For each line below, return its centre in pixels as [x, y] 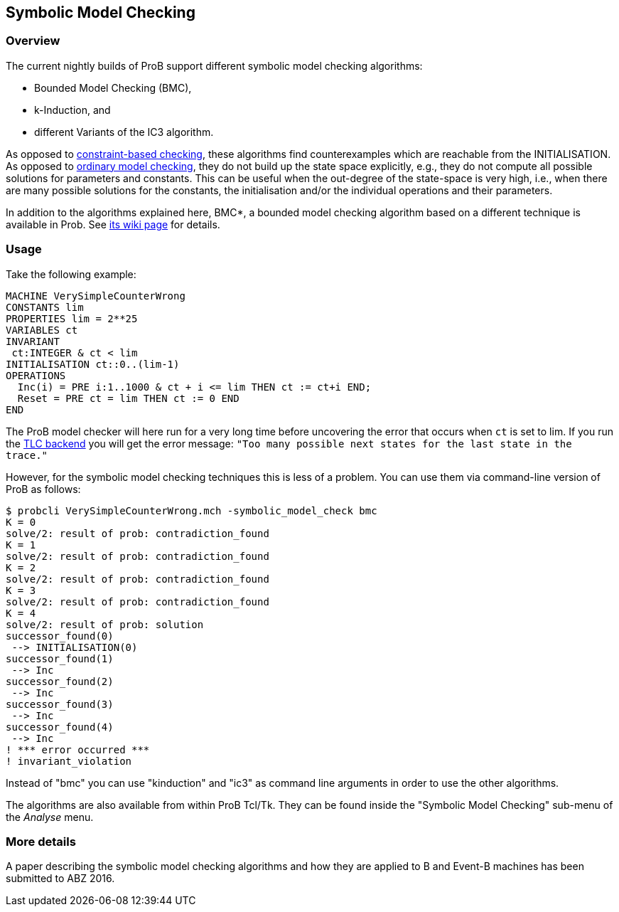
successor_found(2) [60, 681]
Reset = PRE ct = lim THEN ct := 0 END [128, 398]
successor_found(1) [60, 658]
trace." [27, 455]
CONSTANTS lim [45, 307]
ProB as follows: [43, 489]
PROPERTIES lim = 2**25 [72, 318]
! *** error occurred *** [78, 749]
